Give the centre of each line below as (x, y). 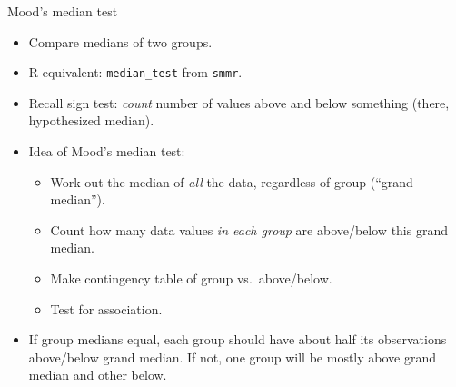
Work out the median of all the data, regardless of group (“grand (232, 181)
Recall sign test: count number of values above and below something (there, (239, 102)
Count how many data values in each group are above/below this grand (249, 229)
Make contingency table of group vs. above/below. (191, 278)
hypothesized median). (91, 120)
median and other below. (98, 375)
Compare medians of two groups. (120, 41)
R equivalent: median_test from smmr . (135, 72)
